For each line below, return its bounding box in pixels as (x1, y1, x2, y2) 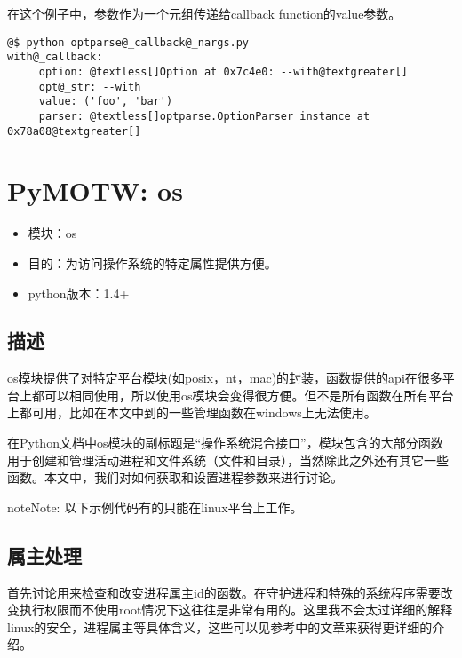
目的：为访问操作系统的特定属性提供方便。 (28, 253, 277, 272)
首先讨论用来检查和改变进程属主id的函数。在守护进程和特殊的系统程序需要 (7, 583, 441, 601)
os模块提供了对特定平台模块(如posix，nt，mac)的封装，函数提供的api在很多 (7, 369, 442, 387)
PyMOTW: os (7, 172, 183, 209)
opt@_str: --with (38, 80, 141, 93)
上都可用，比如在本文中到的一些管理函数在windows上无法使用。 (7, 403, 377, 422)
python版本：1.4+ (28, 283, 130, 302)
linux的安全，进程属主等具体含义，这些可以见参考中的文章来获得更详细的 (7, 617, 433, 636)
